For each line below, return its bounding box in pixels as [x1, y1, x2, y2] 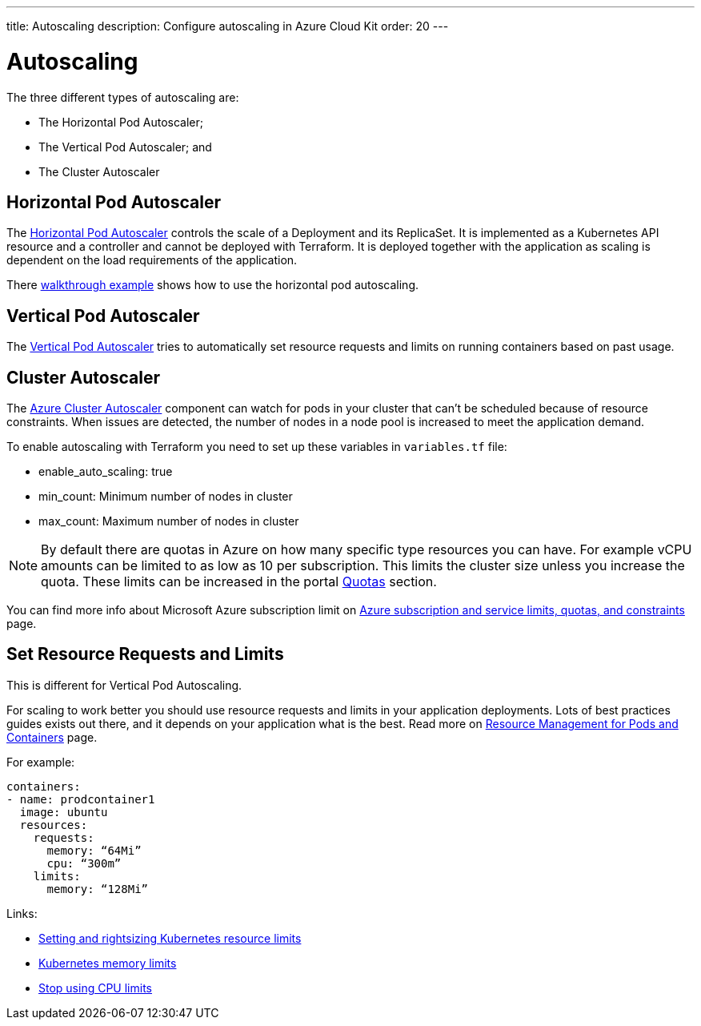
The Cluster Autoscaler [38, 164, 160, 179]
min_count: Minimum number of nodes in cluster [38, 489, 293, 504]
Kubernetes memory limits [38, 956, 177, 970]
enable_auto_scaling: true [38, 465, 173, 479]
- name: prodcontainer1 [6, 792, 155, 806]
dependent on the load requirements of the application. [6, 253, 298, 268]
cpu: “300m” [46, 856, 122, 870]
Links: [6, 906, 38, 920]
